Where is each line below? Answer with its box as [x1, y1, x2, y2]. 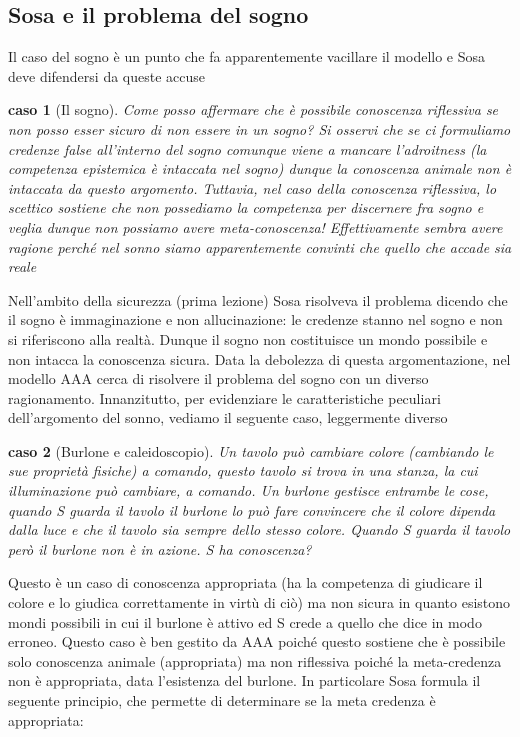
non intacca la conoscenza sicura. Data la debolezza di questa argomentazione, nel [8, 348, 511, 369]
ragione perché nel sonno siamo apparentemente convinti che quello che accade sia [8, 236, 512, 257]
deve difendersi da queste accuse [8, 65, 206, 86]
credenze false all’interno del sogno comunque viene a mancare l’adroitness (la [8, 138, 487, 159]
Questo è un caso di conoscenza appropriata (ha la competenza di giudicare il [8, 572, 483, 593]
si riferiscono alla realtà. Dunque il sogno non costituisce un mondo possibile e [8, 328, 488, 349]
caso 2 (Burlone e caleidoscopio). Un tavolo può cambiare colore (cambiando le [8, 440, 494, 461]
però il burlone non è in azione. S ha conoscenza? [8, 538, 312, 559]
